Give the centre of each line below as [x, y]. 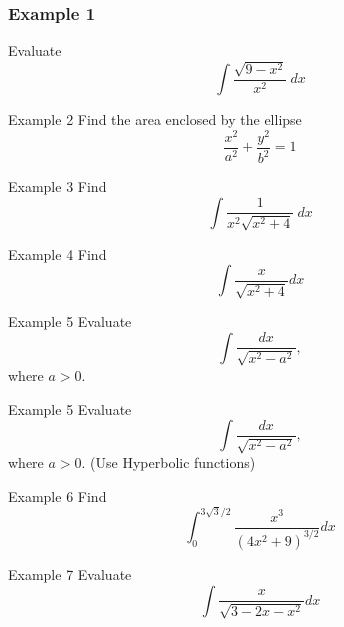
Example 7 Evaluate [70, 573]
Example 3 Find [57, 186]
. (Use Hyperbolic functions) [168, 462]
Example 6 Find [57, 495]
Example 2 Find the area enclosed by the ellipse [155, 119]
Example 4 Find [57, 253]
